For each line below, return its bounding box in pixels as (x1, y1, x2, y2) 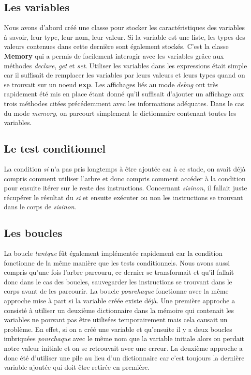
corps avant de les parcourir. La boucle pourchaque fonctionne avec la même (4, 286, 229, 296)
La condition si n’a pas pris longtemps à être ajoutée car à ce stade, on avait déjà (4, 163, 246, 173)
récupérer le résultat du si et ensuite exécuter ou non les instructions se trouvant (4, 192, 243, 202)
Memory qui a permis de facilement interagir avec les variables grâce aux (4, 50, 224, 61)
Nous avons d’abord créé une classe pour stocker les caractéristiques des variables (4, 22, 245, 32)
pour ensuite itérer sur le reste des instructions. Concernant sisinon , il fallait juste (4, 183, 247, 193)
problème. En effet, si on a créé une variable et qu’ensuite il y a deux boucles (4, 324, 232, 334)
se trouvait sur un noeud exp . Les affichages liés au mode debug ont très (4, 79, 219, 89)
